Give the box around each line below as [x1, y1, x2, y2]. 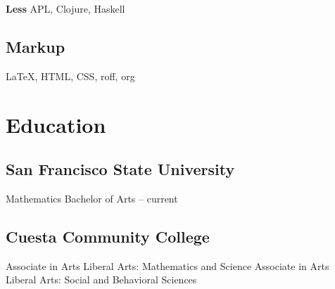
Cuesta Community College [6, 225, 210, 247]
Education [6, 110, 106, 139]
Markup [6, 35, 65, 57]
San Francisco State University [6, 158, 235, 180]
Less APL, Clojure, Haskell [6, 1, 125, 15]
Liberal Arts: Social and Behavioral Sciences [6, 272, 197, 287]
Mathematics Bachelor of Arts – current [6, 191, 178, 205]
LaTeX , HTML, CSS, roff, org [6, 68, 135, 83]
